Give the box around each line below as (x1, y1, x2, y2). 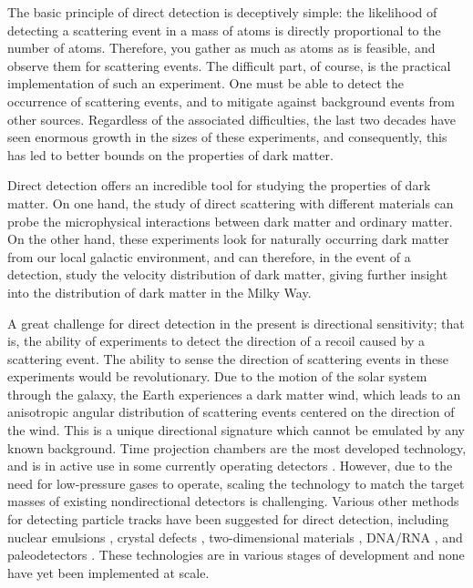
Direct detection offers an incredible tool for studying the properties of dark (7, 176, 431, 195)
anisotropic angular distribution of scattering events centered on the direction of (7, 402, 455, 421)
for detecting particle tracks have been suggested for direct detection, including (7, 510, 449, 529)
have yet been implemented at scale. (7, 563, 210, 582)
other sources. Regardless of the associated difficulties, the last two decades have (7, 109, 457, 128)
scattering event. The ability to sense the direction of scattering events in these (7, 349, 448, 368)
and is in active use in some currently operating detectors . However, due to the (7, 456, 453, 475)
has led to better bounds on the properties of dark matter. (7, 145, 334, 164)
